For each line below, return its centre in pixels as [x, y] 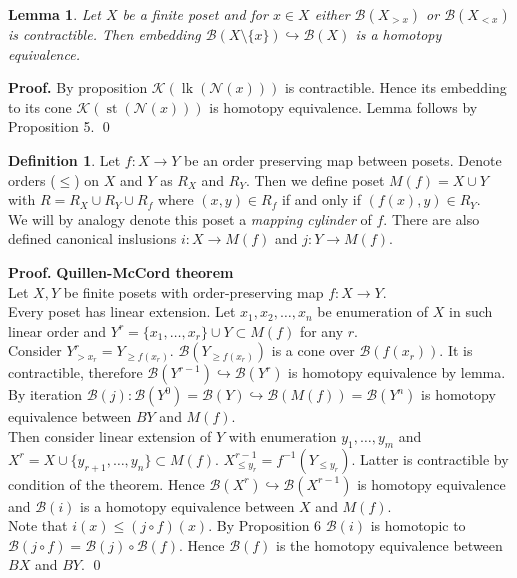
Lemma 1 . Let [54, 14]
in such [471, 311]
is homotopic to [418, 525]
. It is [456, 350]
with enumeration [282, 435]
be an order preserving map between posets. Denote [343, 159]
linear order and [57, 330]
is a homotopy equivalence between [187, 505]
